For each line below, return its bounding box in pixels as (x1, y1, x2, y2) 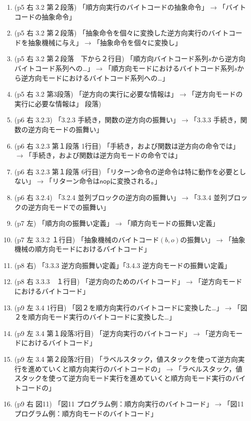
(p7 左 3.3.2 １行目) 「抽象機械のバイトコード (14, 234, 159, 244)
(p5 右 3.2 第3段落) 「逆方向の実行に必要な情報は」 (14, 89, 178, 99)
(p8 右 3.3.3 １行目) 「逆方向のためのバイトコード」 (14, 276, 184, 286)
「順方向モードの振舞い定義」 (124, 218, 219, 228)
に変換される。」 (110, 176, 161, 186)
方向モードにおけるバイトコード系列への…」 (28, 72, 169, 83)
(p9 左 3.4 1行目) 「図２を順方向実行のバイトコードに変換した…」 (14, 302, 223, 312)
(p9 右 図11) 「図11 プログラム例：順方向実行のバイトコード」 (14, 399, 213, 409)
